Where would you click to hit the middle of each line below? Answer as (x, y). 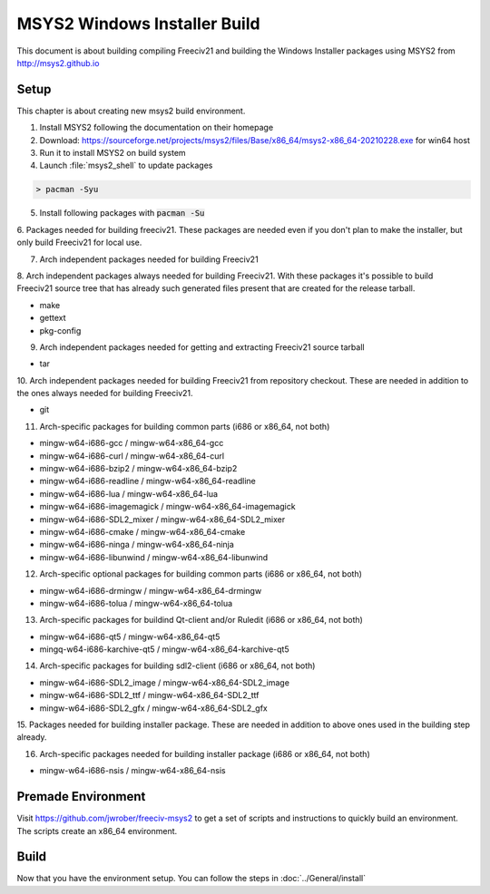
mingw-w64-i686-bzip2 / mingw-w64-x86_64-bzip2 (138, 469)
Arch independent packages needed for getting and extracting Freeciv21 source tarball (202, 347)
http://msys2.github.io (58, 63)
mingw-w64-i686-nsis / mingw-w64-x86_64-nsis (132, 771)
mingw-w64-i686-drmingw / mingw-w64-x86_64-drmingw (151, 590)
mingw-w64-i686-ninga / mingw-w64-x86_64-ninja (137, 545)
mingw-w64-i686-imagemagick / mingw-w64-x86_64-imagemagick (167, 507)
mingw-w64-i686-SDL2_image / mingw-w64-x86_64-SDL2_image (165, 682)
